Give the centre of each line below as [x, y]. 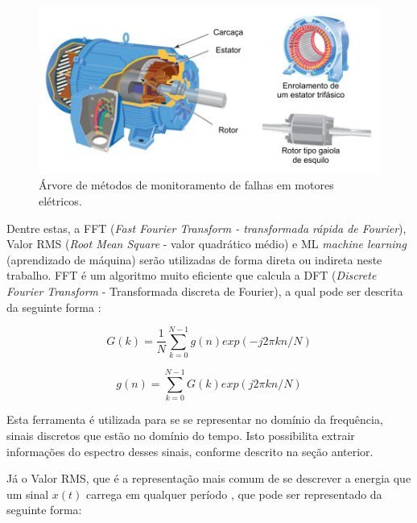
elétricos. [60, 200]
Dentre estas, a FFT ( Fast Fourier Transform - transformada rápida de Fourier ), [206, 228]
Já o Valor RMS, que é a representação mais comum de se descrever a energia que [209, 478]
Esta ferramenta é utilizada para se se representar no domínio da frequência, [195, 419]
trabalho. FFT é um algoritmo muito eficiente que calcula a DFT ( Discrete [192, 275]
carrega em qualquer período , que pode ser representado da [234, 494]
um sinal [28, 494]
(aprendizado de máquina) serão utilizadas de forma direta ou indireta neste [194, 259]
